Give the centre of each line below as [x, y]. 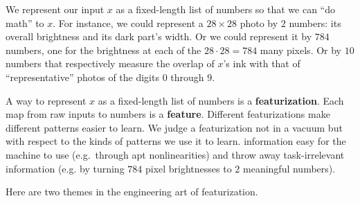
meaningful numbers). [289, 168]
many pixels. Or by [301, 50]
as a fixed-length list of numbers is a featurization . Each [221, 100]
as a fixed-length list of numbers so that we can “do [225, 9]
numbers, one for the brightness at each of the [103, 50]
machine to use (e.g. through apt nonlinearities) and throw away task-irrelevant [175, 154]
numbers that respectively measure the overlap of [110, 63]
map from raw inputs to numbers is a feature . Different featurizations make [168, 114]
